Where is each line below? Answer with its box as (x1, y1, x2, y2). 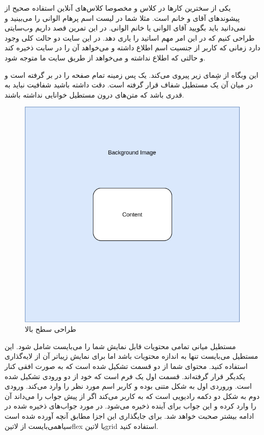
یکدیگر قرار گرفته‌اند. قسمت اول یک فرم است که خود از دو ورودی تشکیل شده (5, 370, 245, 381)
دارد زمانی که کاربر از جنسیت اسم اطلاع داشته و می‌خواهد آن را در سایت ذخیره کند (5, 42, 260, 53)
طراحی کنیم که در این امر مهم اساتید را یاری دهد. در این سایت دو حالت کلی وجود (5, 32, 255, 43)
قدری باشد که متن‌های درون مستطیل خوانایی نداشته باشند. (5, 89, 184, 100)
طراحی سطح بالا (25, 324, 76, 334)
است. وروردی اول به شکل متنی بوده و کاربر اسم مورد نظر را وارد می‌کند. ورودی (5, 381, 252, 391)
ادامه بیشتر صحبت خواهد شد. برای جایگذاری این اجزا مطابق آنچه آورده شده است (5, 411, 254, 421)
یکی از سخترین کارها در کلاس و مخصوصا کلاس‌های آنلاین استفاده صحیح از (5, 3, 231, 13)
